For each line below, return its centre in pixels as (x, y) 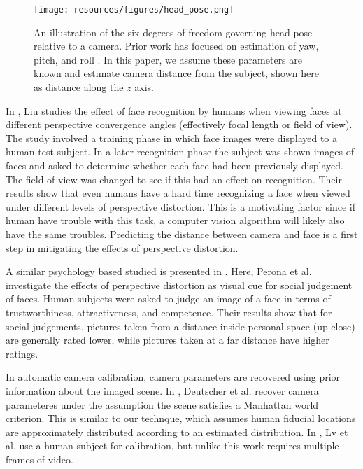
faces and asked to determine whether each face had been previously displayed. (175, 165)
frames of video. (40, 459)
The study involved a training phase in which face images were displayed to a (172, 138)
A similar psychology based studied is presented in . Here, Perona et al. (159, 271)
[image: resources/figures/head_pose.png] (134, 10)
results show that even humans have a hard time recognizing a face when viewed (178, 193)
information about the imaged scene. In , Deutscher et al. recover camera (162, 390)
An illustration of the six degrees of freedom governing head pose (173, 32)
